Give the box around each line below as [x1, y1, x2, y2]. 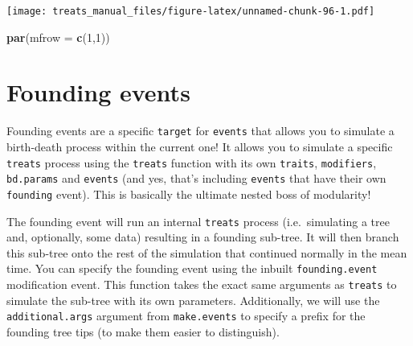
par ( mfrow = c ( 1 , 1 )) [6, 28, 110, 45]
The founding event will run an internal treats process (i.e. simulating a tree [6, 212, 390, 229]
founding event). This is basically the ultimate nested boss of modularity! [6, 185, 371, 202]
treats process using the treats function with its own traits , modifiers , [6, 154, 377, 171]
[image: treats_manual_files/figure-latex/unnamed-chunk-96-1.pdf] [6, 6, 375, 17]
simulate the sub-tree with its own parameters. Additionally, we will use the [6, 291, 380, 308]
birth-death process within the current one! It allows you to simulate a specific [6, 138, 393, 155]
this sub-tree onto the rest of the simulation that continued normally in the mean [6, 244, 407, 261]
